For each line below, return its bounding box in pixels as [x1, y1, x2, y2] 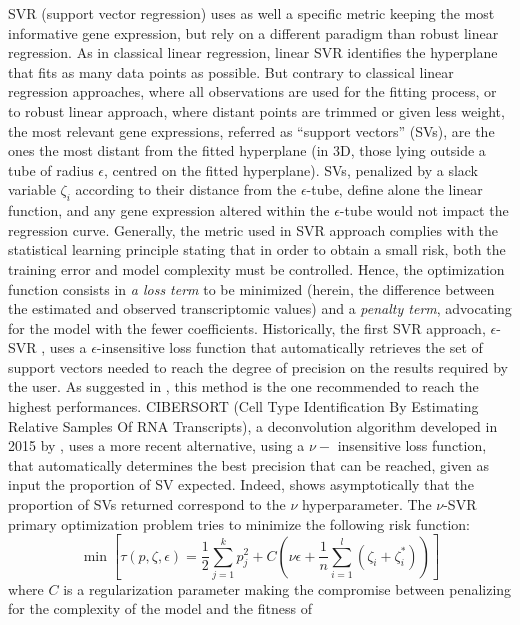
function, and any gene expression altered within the [8, 200, 330, 221]
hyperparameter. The [301, 494, 432, 515]
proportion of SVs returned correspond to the [8, 494, 286, 515]
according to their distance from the [75, 179, 297, 200]
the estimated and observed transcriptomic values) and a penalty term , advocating [8, 298, 512, 319]
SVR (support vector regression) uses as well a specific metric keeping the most [8, 3, 495, 23]
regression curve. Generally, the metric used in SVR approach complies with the [8, 219, 499, 240]
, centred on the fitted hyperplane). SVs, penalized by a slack [104, 159, 479, 180]
